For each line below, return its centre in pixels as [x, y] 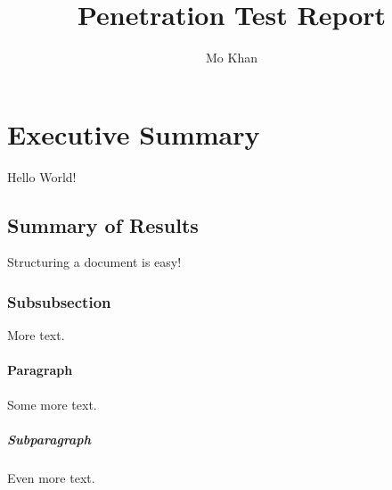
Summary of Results [103, 224]
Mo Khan [232, 58]
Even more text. [51, 477]
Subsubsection [59, 301]
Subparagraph [49, 439]
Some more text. [52, 404]
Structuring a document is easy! [94, 262]
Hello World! [42, 176]
